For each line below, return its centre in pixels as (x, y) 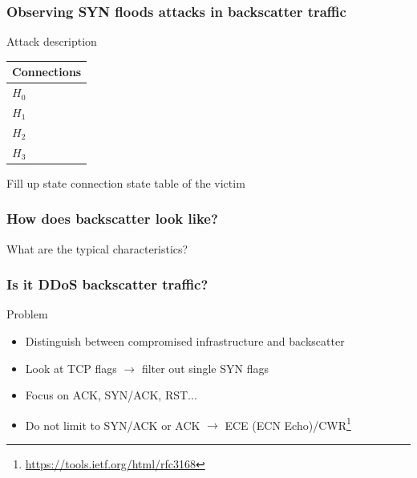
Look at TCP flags (71, 368)
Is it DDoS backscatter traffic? (107, 284)
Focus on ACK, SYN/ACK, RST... (111, 395)
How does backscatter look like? (112, 219)
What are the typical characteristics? (97, 248)
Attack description (52, 41)
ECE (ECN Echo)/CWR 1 (288, 423)
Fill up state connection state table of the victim (126, 182)
